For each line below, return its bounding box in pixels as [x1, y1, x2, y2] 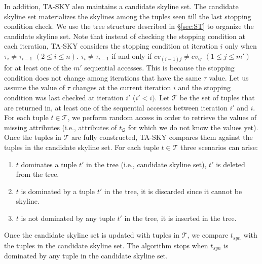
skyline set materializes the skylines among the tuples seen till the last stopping [4, 11, 251, 21]
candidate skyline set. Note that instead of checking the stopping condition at [4, 30, 245, 41]
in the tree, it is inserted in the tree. [124, 212, 237, 223]
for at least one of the [4, 62, 71, 73]
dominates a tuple [21, 159, 77, 169]
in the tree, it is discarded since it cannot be [104, 185, 242, 196]
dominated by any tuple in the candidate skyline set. [4, 250, 168, 261]
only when [225, 41, 257, 51]
